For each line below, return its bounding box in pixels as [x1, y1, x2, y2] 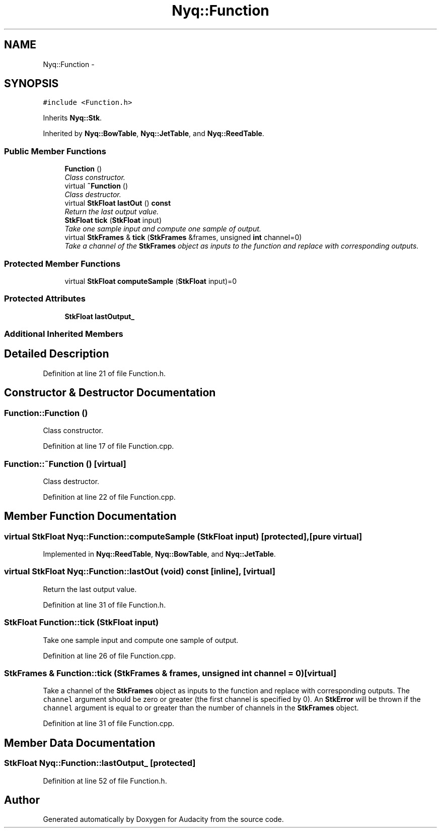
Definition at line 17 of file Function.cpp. [43, 442, 174, 451]
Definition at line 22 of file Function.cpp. [43, 492, 176, 501]
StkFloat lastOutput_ [64, 312, 134, 321]
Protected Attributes [4, 293, 86, 304]
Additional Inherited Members [4, 329, 123, 339]
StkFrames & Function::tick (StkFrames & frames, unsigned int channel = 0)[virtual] [4, 668, 337, 678]
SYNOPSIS [4, 77, 59, 90]
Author [4, 793, 40, 806]
